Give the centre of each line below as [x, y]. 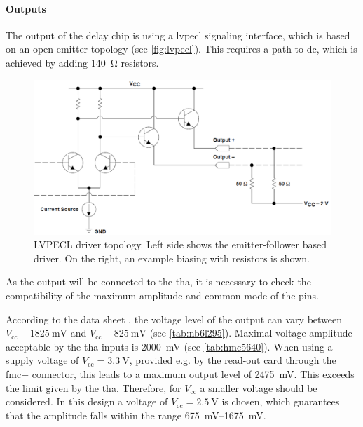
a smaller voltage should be [259, 387]
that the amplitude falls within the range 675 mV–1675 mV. [136, 415]
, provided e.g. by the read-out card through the [233, 360]
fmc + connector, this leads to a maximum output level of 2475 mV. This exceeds [180, 374]
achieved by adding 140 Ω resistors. [82, 62]
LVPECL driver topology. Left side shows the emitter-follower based [180, 244]
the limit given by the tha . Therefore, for [94, 387]
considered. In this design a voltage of [87, 401]
